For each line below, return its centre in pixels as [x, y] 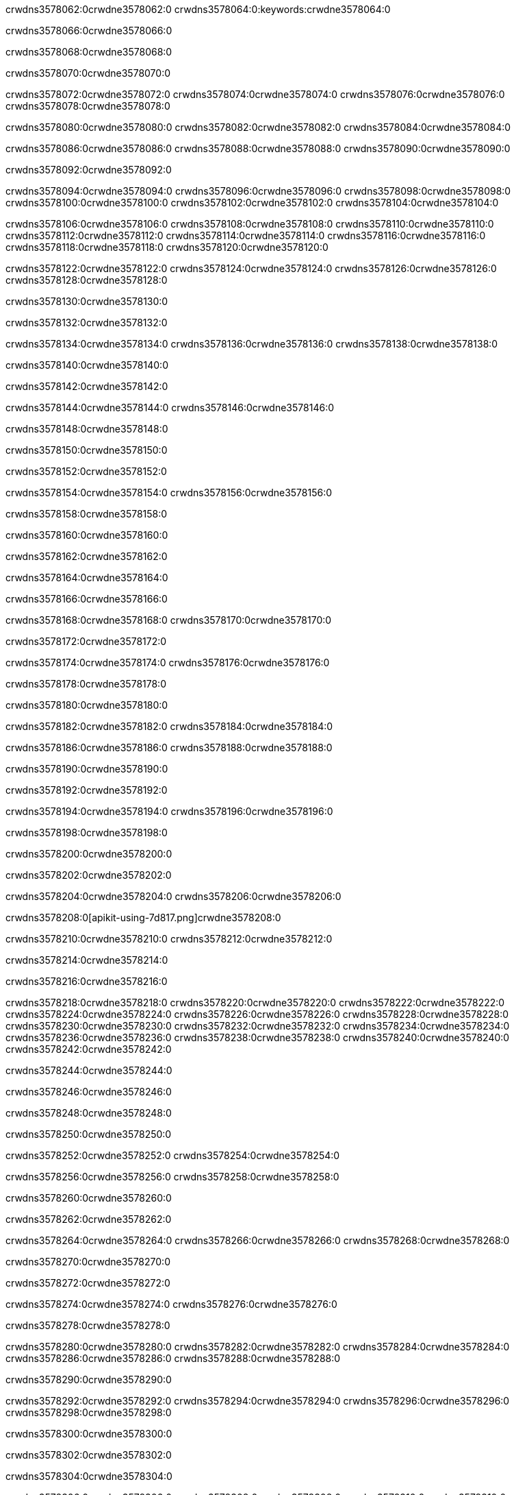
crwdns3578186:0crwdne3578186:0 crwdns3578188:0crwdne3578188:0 [169, 747]
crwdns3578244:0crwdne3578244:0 [89, 1070]
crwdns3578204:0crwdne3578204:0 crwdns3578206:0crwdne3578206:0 [173, 896]
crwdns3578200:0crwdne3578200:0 [89, 854]
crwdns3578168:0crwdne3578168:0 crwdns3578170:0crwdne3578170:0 [169, 620]
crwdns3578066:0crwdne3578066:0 [89, 31]
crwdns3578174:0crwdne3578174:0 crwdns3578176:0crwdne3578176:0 [168, 663]
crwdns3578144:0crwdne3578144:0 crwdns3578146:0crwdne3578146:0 [170, 408]
